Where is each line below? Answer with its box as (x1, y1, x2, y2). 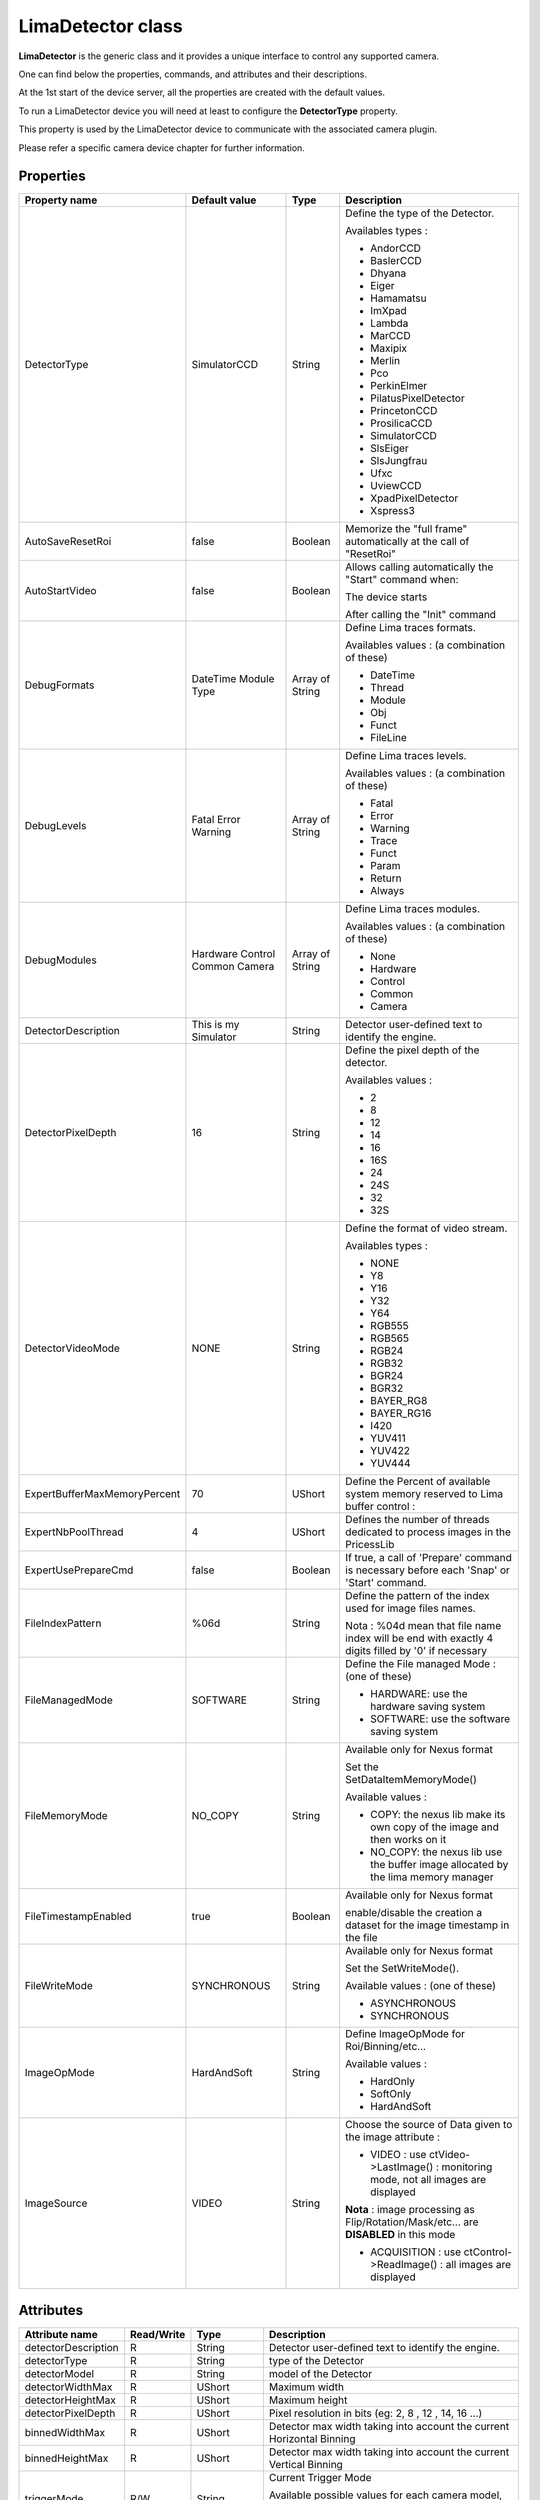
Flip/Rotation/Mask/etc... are (345, 2215, 479, 2229)
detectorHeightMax (24, 2393, 117, 2407)
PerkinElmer (370, 379, 428, 393)
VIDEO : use (370, 2148, 427, 2162)
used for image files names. (345, 1601, 476, 1615)
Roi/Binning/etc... (345, 2040, 427, 2054)
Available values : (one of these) (345, 1979, 497, 1993)
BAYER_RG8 (370, 1394, 428, 1408)
